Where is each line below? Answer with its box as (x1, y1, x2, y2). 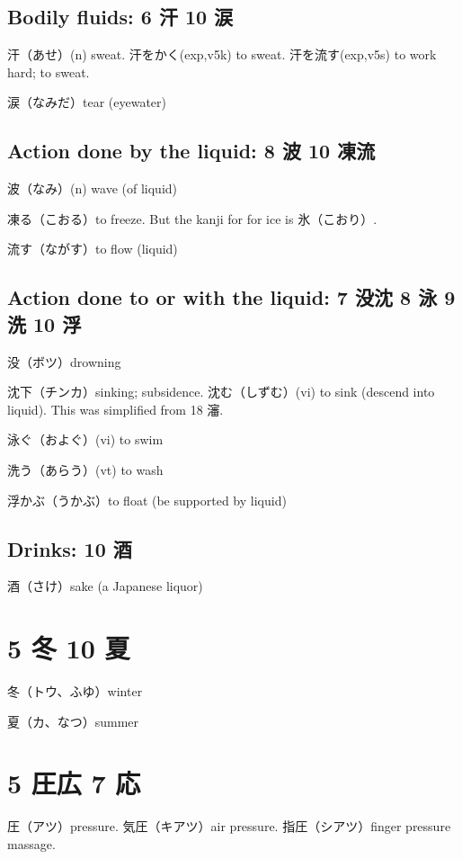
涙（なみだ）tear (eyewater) (7, 93, 167, 112)
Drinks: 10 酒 (7, 534, 132, 562)
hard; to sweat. (7, 62, 90, 81)
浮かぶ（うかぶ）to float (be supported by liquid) (7, 490, 287, 509)
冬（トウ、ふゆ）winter (7, 682, 143, 701)
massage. (7, 834, 56, 853)
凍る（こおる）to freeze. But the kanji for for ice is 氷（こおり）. (7, 209, 378, 228)
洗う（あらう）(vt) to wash (7, 460, 164, 479)
